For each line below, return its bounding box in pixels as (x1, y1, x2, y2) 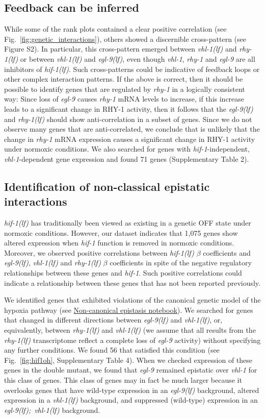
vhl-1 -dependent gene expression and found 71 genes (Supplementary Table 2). (4, 153, 249, 164)
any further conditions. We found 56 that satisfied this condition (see (4, 344, 220, 355)
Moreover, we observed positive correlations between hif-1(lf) (4, 247, 195, 258)
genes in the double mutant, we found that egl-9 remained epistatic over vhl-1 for (4, 364, 257, 375)
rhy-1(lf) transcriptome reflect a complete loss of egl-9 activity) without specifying (4, 334, 261, 345)
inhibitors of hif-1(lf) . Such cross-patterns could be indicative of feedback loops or (4, 63, 260, 74)
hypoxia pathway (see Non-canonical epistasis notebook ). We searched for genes (4, 304, 253, 315)
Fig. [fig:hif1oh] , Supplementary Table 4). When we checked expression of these (4, 354, 253, 365)
